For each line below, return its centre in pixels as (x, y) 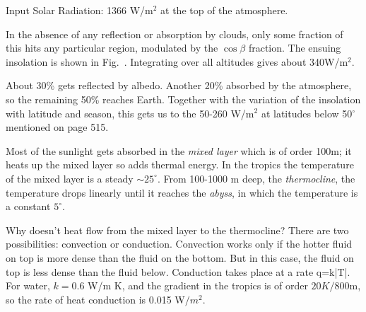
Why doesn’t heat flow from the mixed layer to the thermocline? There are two (177, 230)
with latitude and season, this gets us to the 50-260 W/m (130, 113)
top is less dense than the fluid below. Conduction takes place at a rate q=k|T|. (178, 271)
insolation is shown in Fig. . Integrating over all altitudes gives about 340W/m (177, 61)
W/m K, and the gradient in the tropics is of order (198, 285)
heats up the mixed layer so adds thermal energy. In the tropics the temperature (180, 164)
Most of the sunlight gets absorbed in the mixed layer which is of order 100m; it (179, 150)
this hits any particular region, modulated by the (112, 48)
